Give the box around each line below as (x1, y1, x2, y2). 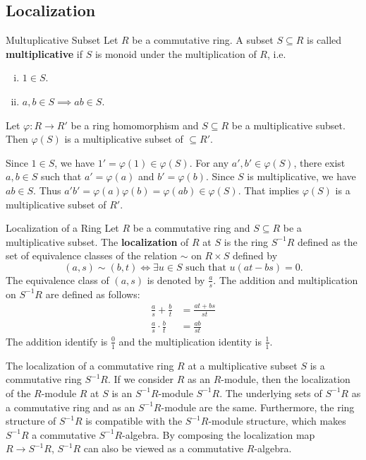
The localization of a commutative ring (6, 358, 174, 372)
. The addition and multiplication (213, 272, 358, 287)
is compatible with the (85, 413, 183, 428)
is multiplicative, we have (247, 169, 356, 184)
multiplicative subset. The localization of (6, 234, 189, 249)
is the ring (224, 234, 269, 249)
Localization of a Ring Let (6, 220, 119, 235)
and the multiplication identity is (118, 334, 262, 348)
